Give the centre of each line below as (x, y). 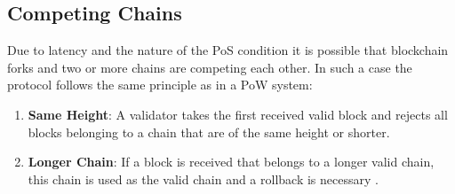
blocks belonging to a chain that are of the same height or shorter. (209, 132)
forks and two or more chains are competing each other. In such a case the (210, 67)
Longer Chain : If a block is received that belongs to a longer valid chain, (231, 162)
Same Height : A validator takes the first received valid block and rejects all (238, 114)
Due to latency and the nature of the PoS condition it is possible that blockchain (228, 50)
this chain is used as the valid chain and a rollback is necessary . (203, 178)
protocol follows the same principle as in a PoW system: (160, 85)
